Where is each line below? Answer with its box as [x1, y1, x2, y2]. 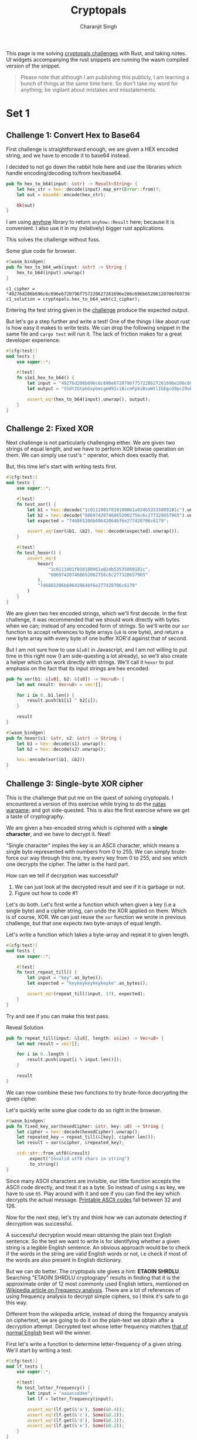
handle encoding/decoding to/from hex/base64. [6, 169, 122, 176]
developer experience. [6, 336, 60, 344]
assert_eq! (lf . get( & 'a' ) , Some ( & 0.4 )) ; [27, 1407, 125, 1412]
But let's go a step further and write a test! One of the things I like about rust [6, 318, 190, 325]
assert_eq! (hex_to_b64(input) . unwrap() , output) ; [27, 396, 151, 402]
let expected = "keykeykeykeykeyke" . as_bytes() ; [27, 981, 148, 986]
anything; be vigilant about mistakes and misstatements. [20, 86, 157, 93]
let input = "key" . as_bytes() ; [27, 975, 104, 981]
